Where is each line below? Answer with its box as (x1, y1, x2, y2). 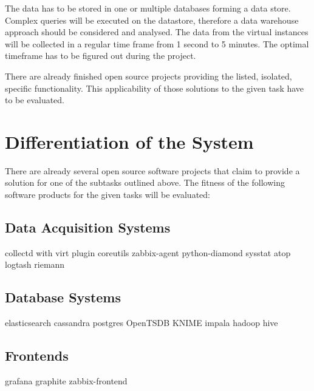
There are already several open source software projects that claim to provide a (5, 164, 300, 177)
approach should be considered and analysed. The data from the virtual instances (5, 25, 309, 38)
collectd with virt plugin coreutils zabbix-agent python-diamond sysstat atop (5, 246, 291, 259)
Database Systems (5, 288, 121, 307)
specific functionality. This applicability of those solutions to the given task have (5, 81, 304, 94)
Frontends (5, 346, 69, 365)
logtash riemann (5, 258, 65, 271)
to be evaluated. (5, 93, 64, 106)
